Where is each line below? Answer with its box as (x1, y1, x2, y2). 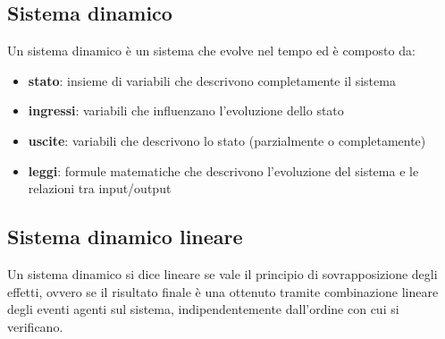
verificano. (7, 317, 63, 335)
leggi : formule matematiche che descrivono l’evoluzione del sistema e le (28, 161, 419, 180)
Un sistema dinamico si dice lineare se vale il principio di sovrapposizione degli (7, 264, 438, 283)
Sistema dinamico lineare (7, 223, 243, 250)
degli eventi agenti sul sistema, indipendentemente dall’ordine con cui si (7, 300, 399, 318)
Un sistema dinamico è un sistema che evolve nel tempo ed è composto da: (7, 41, 416, 60)
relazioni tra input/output (28, 179, 172, 198)
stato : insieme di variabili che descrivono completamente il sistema (28, 71, 396, 89)
